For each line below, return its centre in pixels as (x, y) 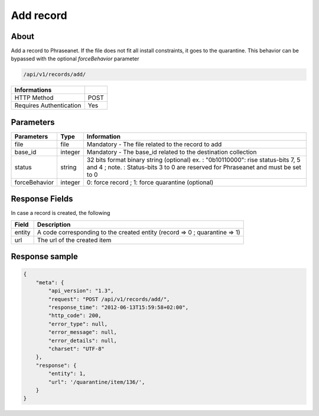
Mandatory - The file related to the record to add (154, 144)
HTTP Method (34, 98)
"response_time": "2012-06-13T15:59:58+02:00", (118, 307)
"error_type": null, (78, 324)
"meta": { (50, 282)
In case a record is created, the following (61, 213)
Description (54, 224)
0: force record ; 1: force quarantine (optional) (150, 182)
